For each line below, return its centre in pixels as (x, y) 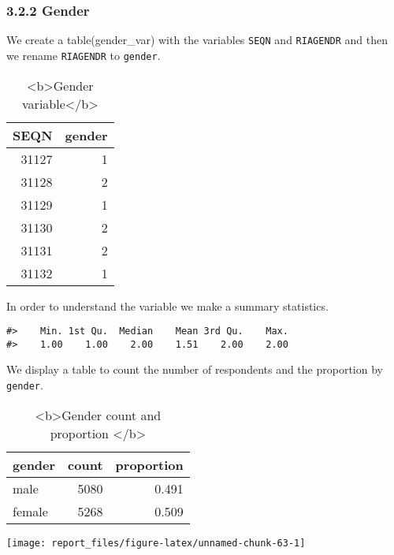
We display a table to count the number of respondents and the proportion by (195, 369)
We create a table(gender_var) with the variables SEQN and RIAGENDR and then (197, 40)
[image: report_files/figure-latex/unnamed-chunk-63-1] (156, 543)
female (30, 511)
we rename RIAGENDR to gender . (84, 55)
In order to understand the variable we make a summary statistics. (167, 305)
